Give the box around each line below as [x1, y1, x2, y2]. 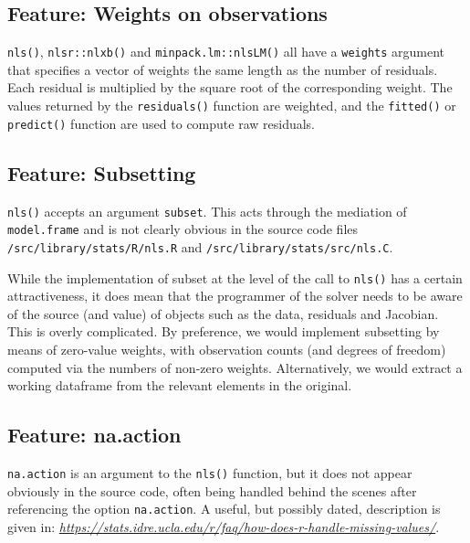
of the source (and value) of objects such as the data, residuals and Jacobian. [7, 303, 439, 323]
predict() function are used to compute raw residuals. [7, 113, 316, 133]
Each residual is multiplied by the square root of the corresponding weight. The [7, 78, 453, 97]
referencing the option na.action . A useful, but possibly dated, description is [7, 499, 441, 518]
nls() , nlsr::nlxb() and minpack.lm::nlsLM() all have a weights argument [7, 42, 445, 61]
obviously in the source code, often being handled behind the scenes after [7, 481, 417, 500]
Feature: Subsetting [7, 158, 196, 186]
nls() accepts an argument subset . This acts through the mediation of [7, 201, 407, 220]
